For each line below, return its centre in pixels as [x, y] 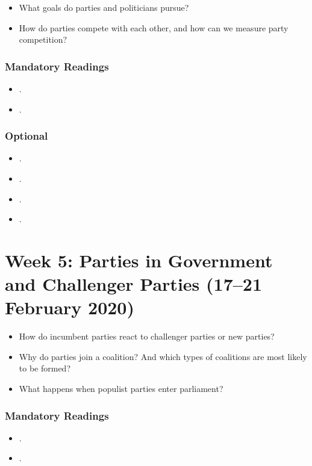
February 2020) [70, 307]
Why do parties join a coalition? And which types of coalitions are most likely [163, 356]
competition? [43, 39]
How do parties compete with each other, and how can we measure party [154, 27]
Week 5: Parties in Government [139, 260]
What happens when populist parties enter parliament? [121, 389]
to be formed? [45, 368]
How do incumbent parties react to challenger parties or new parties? [147, 336]
